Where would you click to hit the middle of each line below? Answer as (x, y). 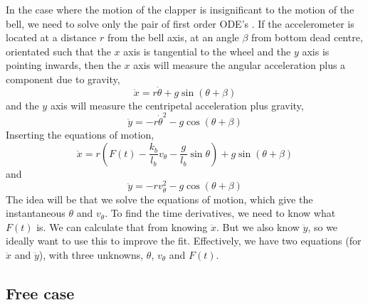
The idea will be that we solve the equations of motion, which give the (159, 199)
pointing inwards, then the (63, 65)
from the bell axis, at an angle (173, 37)
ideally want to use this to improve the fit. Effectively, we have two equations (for (184, 241)
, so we (323, 226)
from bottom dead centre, (307, 37)
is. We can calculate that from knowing (122, 226)
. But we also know (258, 226)
